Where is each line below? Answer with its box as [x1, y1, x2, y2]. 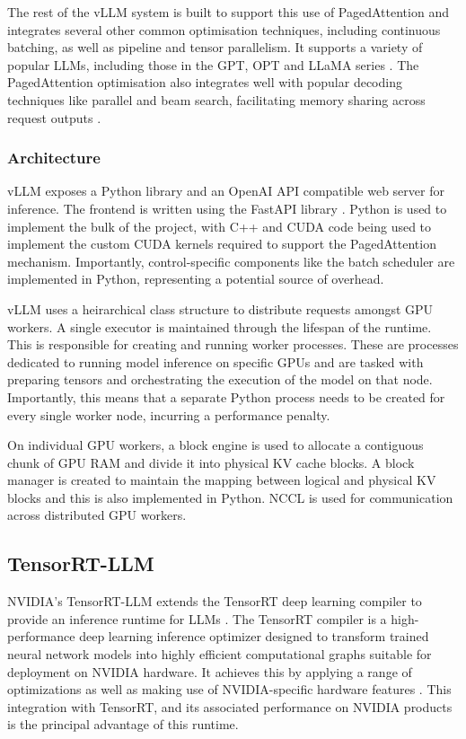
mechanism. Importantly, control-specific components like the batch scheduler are [7, 251, 455, 270]
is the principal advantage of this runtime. [7, 715, 239, 734]
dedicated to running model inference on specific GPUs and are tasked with [7, 352, 424, 371]
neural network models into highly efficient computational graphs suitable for [7, 645, 432, 664]
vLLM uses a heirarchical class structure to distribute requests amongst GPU [7, 299, 434, 318]
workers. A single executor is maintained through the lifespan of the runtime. [7, 317, 432, 336]
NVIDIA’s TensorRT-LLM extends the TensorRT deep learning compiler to [7, 592, 422, 611]
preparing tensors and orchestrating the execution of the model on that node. [7, 370, 433, 389]
